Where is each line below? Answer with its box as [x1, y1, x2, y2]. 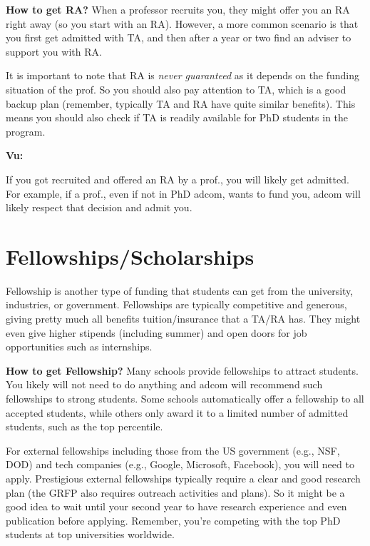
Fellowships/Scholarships [6, 241, 255, 271]
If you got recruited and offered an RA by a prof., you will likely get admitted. [6, 171, 349, 186]
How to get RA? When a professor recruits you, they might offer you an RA [6, 2, 350, 16]
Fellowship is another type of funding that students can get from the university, [6, 283, 354, 298]
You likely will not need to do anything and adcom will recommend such [6, 377, 323, 392]
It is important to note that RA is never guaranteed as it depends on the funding [6, 68, 360, 83]
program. [6, 123, 46, 138]
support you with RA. [6, 44, 102, 59]
